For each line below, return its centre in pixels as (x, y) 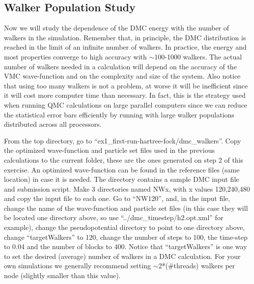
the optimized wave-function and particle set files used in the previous (109, 150)
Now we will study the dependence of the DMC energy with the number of (117, 28)
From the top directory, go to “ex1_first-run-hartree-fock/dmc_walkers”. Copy (123, 140)
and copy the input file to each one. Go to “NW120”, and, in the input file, (117, 198)
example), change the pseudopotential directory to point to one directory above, (125, 227)
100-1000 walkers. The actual (198, 56)
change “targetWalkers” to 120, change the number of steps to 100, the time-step (126, 237)
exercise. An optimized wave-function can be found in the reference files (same (122, 169)
